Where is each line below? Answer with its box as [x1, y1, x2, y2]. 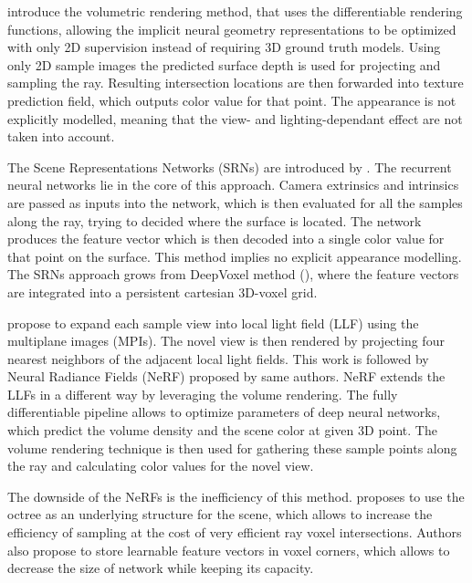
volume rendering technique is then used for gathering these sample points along [7, 438, 457, 457]
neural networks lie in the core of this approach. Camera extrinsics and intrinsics [7, 175, 459, 194]
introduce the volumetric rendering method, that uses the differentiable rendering [7, 2, 463, 20]
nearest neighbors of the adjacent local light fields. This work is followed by [7, 349, 429, 368]
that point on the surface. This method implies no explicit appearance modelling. [7, 246, 462, 265]
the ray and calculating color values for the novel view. [7, 456, 314, 475]
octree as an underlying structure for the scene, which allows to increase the [7, 505, 433, 524]
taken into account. [7, 127, 115, 146]
